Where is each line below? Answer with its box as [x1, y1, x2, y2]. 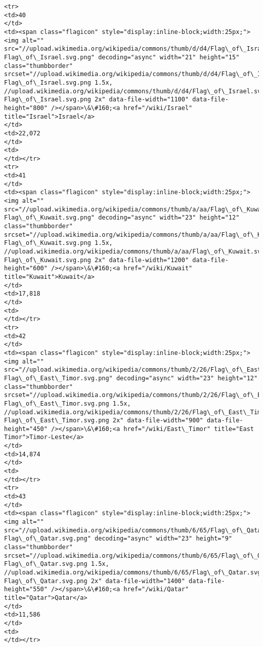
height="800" [4, 104, 48, 112]
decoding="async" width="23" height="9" [94, 535, 233, 543]
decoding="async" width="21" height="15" [98, 53, 240, 61]
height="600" [4, 265, 48, 272]
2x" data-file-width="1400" [91, 577, 185, 585]
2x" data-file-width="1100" [94, 96, 189, 103]
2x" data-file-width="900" [112, 417, 203, 424]
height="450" [4, 425, 48, 433]
